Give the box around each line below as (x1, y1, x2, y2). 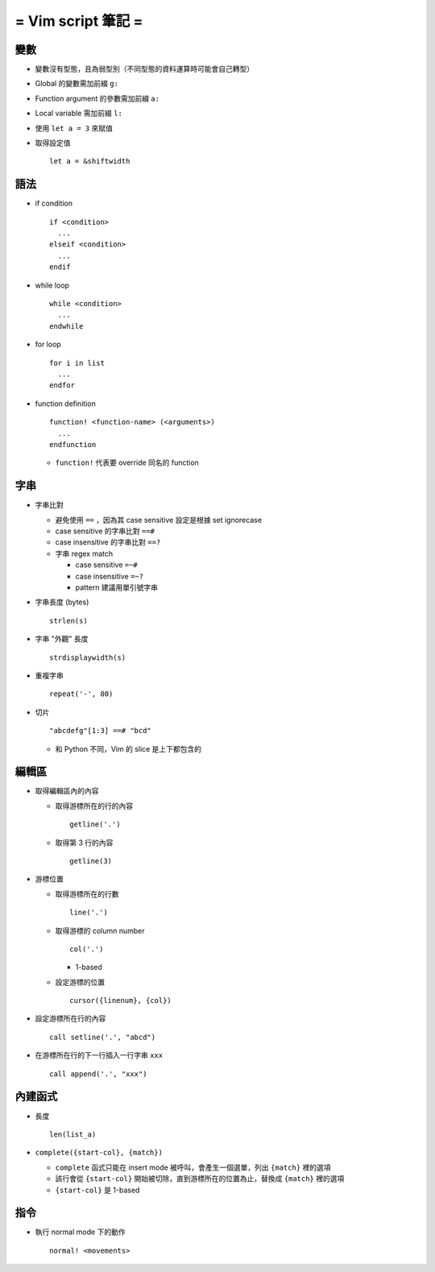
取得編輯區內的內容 (35, 786, 99, 796)
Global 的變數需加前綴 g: (35, 79, 118, 89)
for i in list (49, 358, 105, 367)
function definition (35, 399, 96, 408)
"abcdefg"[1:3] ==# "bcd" (49, 726, 152, 735)
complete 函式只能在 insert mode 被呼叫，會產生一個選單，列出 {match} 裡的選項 (55, 1162, 331, 1172)
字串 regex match (55, 549, 113, 558)
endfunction (49, 440, 97, 449)
